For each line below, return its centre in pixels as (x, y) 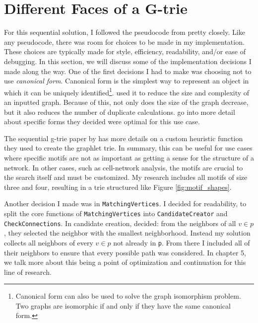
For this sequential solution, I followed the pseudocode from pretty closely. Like (125, 32)
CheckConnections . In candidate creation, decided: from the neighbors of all (120, 223)
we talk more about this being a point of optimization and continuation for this (125, 262)
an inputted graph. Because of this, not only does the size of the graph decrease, (126, 102)
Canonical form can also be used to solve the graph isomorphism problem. (128, 296)
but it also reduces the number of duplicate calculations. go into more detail (120, 112)
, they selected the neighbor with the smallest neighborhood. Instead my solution (127, 233)
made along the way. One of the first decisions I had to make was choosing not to (128, 71)
